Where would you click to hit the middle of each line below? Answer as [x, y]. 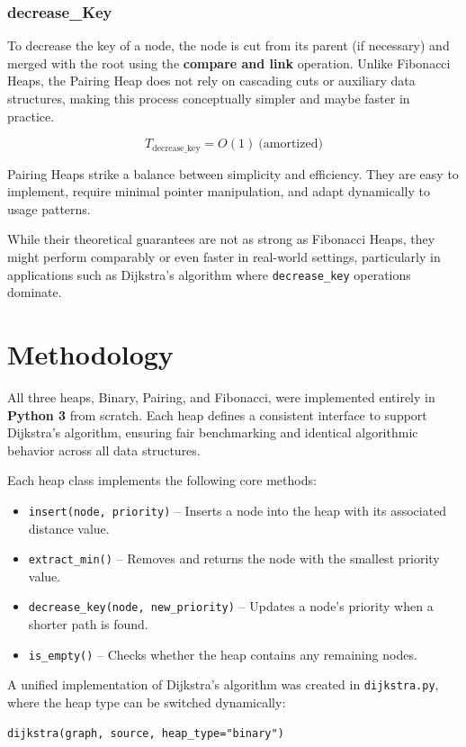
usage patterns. [49, 208]
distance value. [69, 528]
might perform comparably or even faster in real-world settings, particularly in [224, 257]
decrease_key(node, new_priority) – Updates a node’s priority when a [231, 606]
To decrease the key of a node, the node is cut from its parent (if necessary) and [229, 45]
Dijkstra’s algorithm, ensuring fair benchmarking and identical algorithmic [213, 432]
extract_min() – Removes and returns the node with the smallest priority [234, 558]
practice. [31, 116]
